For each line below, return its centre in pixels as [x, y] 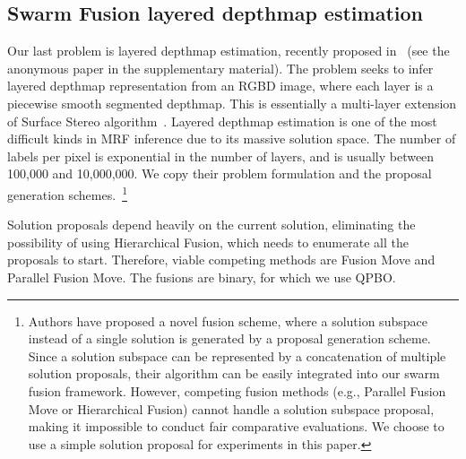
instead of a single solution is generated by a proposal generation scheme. [229, 338]
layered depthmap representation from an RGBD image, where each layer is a [220, 86]
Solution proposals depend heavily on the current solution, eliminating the [211, 225]
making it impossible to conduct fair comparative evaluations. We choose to [236, 426]
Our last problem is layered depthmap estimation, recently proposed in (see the [229, 51]
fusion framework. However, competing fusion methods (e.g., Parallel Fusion [237, 390]
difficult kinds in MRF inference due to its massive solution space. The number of [232, 139]
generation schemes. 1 [67, 193]
